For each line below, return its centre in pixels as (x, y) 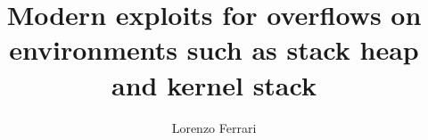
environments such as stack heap (214, 49)
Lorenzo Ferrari (214, 127)
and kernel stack (214, 84)
